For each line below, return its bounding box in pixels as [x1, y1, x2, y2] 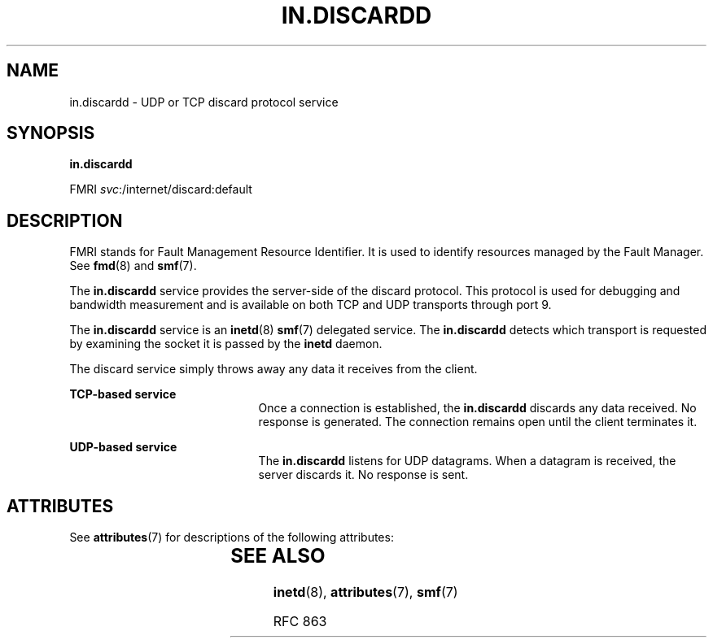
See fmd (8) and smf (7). [69, 259, 197, 273]
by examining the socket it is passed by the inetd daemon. [69, 337, 383, 351]
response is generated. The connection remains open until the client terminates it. [258, 415, 698, 429]
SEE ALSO [230, 544, 326, 568]
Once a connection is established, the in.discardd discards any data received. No [258, 401, 697, 416]
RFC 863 [273, 613, 327, 630]
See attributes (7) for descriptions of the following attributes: [69, 530, 394, 545]
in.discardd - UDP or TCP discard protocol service [69, 94, 339, 109]
